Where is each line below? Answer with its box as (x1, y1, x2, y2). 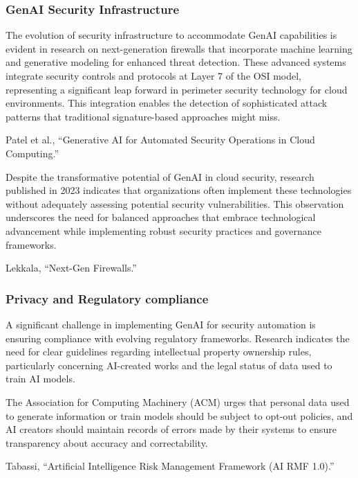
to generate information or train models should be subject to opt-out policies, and (6, 408, 353, 423)
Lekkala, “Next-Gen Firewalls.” (6, 260, 137, 275)
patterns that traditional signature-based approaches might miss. (6, 109, 281, 123)
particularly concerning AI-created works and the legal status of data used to (6, 357, 332, 372)
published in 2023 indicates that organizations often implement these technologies (6, 183, 352, 197)
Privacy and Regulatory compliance (6, 290, 209, 307)
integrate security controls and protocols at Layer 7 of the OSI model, (6, 69, 301, 82)
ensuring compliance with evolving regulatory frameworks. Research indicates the (6, 330, 350, 345)
